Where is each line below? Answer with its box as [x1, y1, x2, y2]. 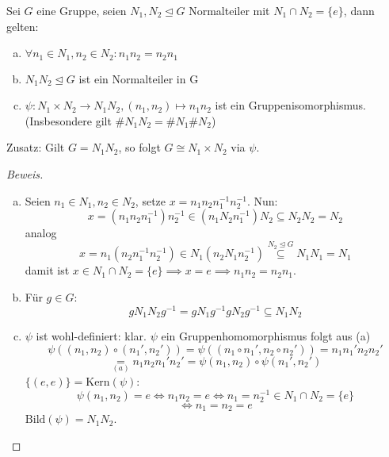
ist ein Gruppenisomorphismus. [215, 97, 366, 113]
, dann [343, 2, 375, 18]
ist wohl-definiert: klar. [36, 328, 147, 344]
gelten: [6, 17, 39, 34]
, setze [135, 192, 166, 209]
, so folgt [118, 139, 161, 156]
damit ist [25, 262, 70, 278]
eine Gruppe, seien [36, 2, 127, 18]
